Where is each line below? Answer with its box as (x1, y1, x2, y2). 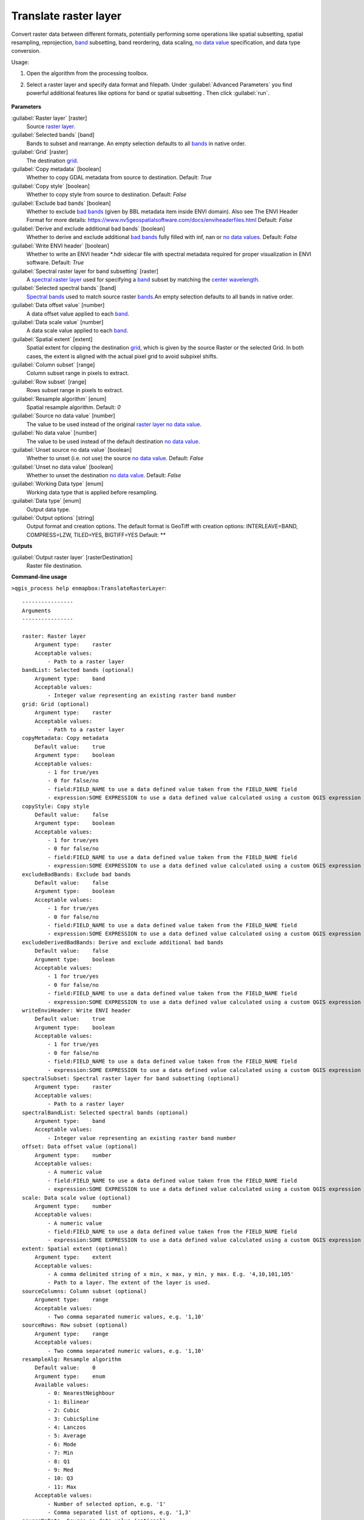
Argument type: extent (34, 1254, 112, 1261)
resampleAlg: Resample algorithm (22, 1356, 121, 1363)
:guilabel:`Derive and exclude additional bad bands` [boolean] (11, 225, 166, 232)
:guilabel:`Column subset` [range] (11, 361, 95, 368)
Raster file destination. (26, 562, 83, 569)
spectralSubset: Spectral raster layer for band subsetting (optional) (22, 1075, 240, 1082)
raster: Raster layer (22, 632, 86, 640)
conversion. (11, 47, 41, 55)
